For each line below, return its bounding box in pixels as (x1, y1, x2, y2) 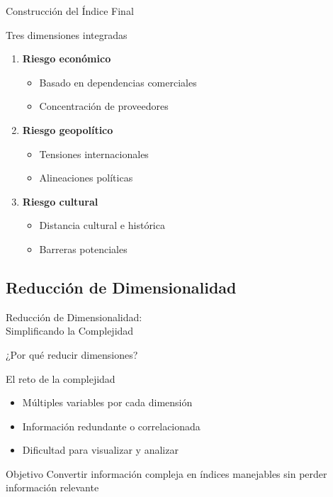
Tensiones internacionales (39, 146, 149, 161)
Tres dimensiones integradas (6, 27, 128, 42)
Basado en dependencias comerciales (39, 74, 197, 89)
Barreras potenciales (39, 241, 128, 256)
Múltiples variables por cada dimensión (22, 395, 193, 410)
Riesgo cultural (22, 194, 98, 208)
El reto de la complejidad (6, 371, 115, 386)
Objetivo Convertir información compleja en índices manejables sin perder (6, 466, 327, 481)
